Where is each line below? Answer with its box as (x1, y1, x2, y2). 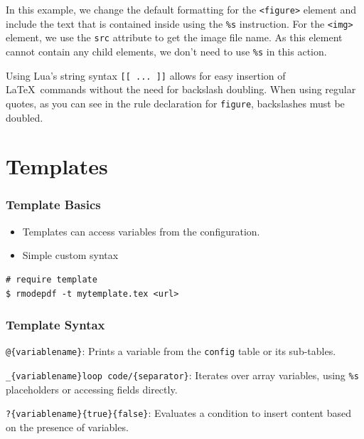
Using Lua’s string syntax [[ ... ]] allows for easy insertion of (6, 68, 286, 83)
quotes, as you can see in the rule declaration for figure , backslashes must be (6, 95, 345, 110)
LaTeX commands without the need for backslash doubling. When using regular (6, 82, 356, 97)
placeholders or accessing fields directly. (6, 381, 178, 396)
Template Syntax (6, 316, 105, 334)
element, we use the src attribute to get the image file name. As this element (6, 30, 343, 45)
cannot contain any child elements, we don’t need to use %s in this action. (6, 43, 327, 58)
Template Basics (6, 196, 101, 213)
